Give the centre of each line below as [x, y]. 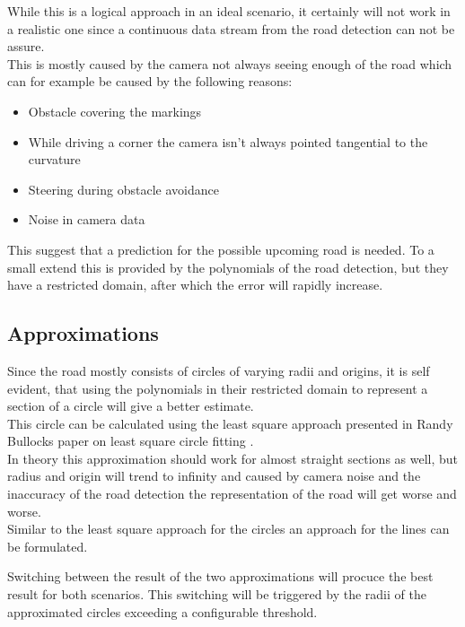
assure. [26, 46]
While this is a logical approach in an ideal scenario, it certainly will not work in [229, 11]
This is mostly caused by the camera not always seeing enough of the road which [230, 63]
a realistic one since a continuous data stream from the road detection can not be [231, 28]
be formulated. [48, 546]
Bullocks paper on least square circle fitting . [131, 441]
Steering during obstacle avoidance [123, 189]
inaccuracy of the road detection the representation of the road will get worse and [232, 494]
